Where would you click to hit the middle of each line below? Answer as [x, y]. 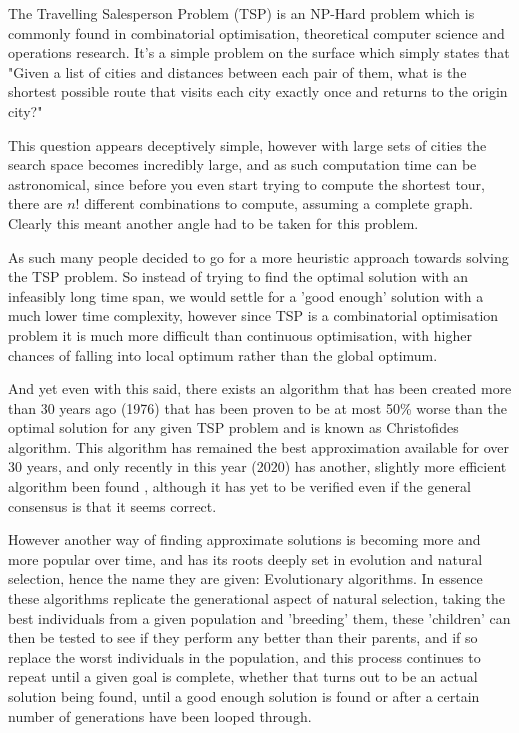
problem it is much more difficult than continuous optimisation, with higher [240, 334]
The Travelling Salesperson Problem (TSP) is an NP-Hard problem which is [241, 13]
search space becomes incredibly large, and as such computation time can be [242, 164]
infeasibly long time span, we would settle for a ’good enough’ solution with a [246, 295]
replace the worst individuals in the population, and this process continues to [244, 656]
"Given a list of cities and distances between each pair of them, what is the [237, 71]
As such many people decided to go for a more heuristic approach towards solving [258, 256]
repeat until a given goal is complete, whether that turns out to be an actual [243, 676]
